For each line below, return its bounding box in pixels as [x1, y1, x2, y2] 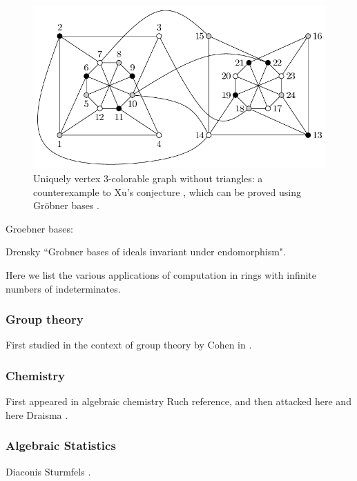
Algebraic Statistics [6, 437, 116, 454]
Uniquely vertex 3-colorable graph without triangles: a [33, 170, 263, 185]
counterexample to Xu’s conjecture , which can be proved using [33, 184, 301, 199]
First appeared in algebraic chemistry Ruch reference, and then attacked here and [6, 394, 351, 409]
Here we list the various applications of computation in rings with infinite [6, 267, 317, 282]
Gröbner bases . [33, 198, 100, 213]
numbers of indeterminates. [6, 281, 121, 295]
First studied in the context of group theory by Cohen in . [6, 337, 252, 352]
